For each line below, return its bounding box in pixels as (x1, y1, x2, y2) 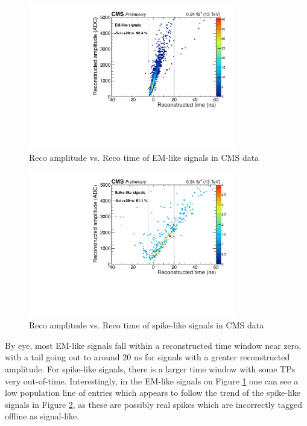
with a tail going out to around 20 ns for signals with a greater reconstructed (5, 351, 290, 363)
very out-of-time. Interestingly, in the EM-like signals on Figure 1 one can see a (5, 374, 299, 387)
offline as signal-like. (5, 410, 80, 422)
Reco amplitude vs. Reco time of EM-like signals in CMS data (29, 151, 259, 164)
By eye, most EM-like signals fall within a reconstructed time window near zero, (5, 339, 302, 351)
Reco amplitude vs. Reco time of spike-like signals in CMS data (29, 319, 264, 331)
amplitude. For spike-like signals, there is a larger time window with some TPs (5, 363, 296, 375)
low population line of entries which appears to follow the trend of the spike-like (5, 386, 300, 399)
